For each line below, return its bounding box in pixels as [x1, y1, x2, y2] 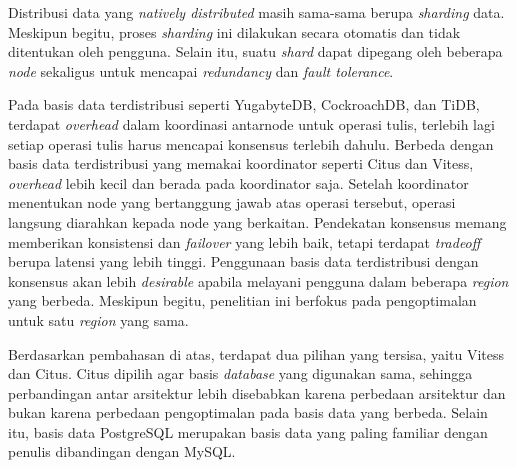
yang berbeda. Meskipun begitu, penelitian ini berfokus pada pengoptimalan [8, 290, 477, 311]
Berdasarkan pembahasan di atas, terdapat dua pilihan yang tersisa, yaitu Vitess [8, 343, 504, 364]
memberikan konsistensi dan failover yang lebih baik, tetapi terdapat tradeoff [8, 231, 481, 252]
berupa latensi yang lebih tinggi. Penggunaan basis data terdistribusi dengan [8, 251, 479, 272]
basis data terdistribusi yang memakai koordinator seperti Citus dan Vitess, [8, 153, 474, 174]
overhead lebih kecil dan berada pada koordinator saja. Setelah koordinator [8, 172, 469, 193]
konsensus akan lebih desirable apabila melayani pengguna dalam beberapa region [8, 270, 509, 291]
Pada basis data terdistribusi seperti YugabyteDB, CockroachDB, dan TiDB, [8, 94, 480, 115]
